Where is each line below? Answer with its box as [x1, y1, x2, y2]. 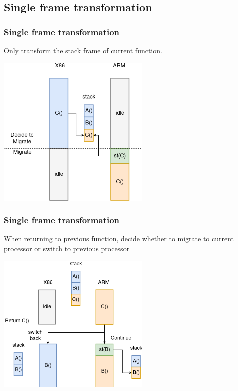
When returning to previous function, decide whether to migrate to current [4, 233, 234, 244]
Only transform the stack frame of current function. [4, 45, 162, 55]
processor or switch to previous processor [4, 243, 130, 253]
